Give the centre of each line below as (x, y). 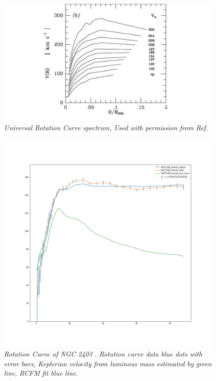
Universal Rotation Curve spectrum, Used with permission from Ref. (106, 128)
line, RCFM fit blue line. (41, 373)
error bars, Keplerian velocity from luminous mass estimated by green (108, 363)
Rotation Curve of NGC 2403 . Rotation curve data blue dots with (103, 354)
